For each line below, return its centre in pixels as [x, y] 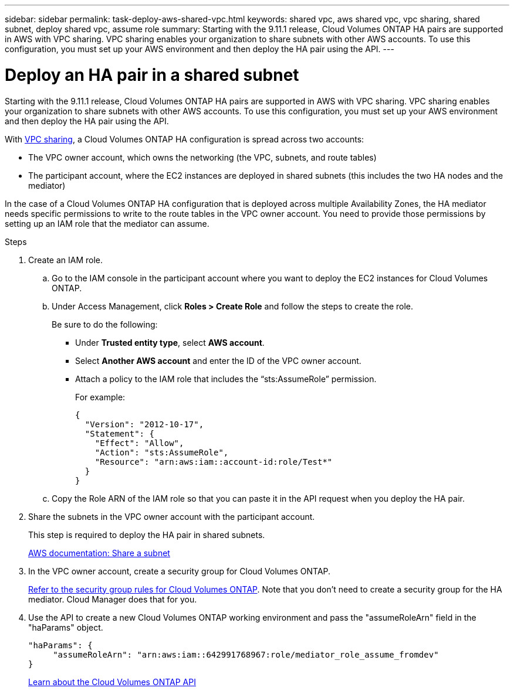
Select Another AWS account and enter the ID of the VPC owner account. [218, 360]
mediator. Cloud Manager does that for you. [113, 599]
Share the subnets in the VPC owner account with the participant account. [172, 516]
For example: [100, 397]
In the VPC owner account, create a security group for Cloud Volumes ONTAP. [180, 571]
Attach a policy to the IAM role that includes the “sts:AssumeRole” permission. [226, 379]
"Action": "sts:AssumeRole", [162, 452]
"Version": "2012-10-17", [144, 424]
